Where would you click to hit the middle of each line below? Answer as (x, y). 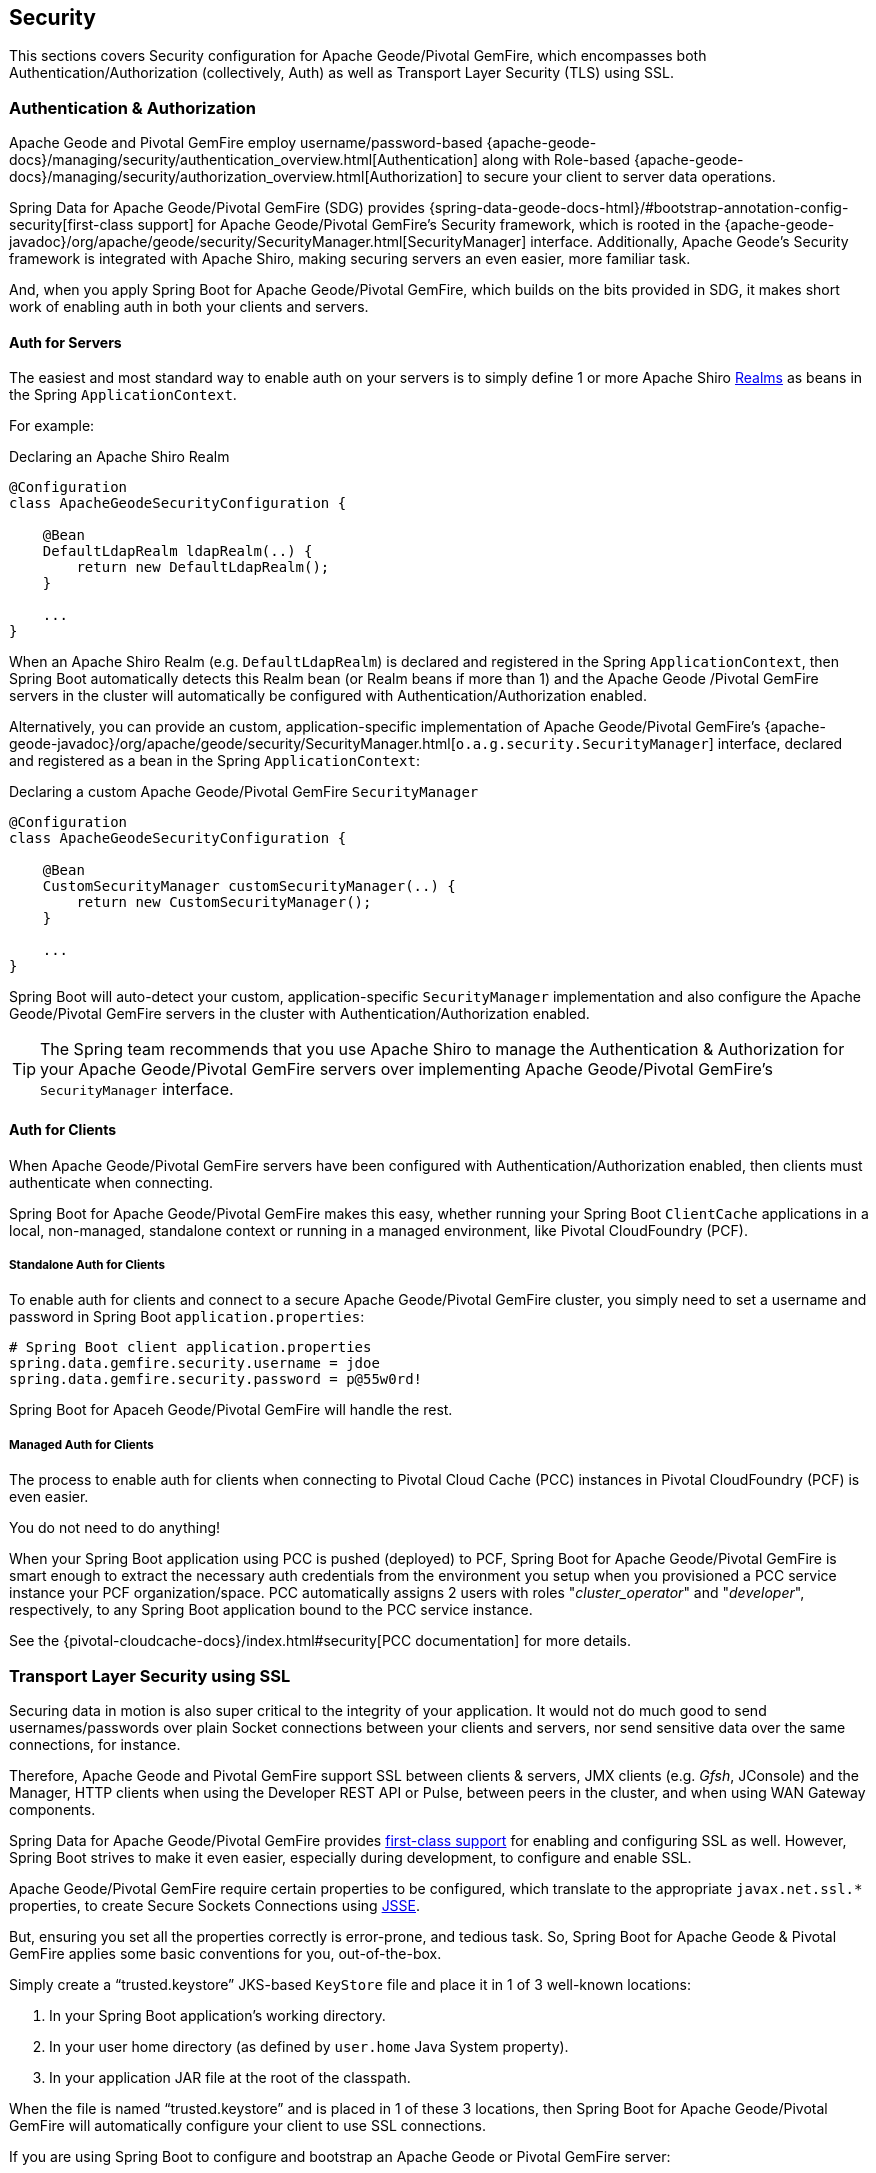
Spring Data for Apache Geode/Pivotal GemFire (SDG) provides (217, 208)
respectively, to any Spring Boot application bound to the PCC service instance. (271, 1610)
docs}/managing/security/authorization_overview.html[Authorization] (236, 177)
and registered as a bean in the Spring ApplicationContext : (214, 761)
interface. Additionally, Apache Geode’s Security (689, 242)
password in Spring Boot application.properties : (187, 1317)
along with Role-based (556, 160)
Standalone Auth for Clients (87, 1265)
